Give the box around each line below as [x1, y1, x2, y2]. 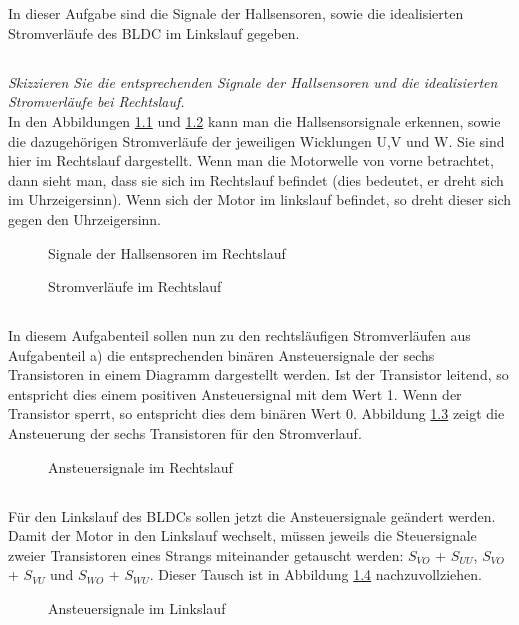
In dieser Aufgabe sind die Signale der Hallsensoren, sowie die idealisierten [8, 3, 464, 24]
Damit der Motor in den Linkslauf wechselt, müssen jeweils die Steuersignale [8, 525, 477, 546]
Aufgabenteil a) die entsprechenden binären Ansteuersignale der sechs [8, 344, 435, 365]
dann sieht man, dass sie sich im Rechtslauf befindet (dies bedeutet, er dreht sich [8, 169, 504, 190]
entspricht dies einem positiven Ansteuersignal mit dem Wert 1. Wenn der [8, 383, 462, 404]
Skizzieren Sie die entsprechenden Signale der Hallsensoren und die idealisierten [8, 71, 498, 92]
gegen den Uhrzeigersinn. [8, 208, 161, 229]
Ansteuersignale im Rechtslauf [48, 456, 233, 477]
